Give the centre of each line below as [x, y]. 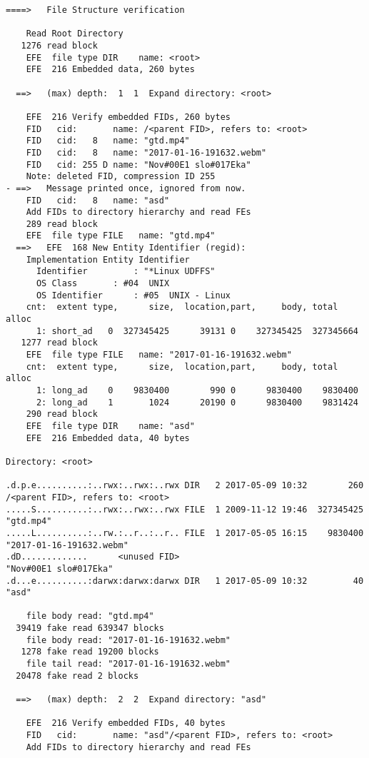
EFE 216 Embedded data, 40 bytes [108, 438]
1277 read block [59, 343]
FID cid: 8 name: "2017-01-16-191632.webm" [146, 152]
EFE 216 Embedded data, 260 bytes [110, 70]
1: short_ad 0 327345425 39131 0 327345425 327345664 [197, 331]
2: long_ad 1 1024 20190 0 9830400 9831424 [197, 402]
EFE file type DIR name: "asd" [110, 426]
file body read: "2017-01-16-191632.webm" [128, 640]
